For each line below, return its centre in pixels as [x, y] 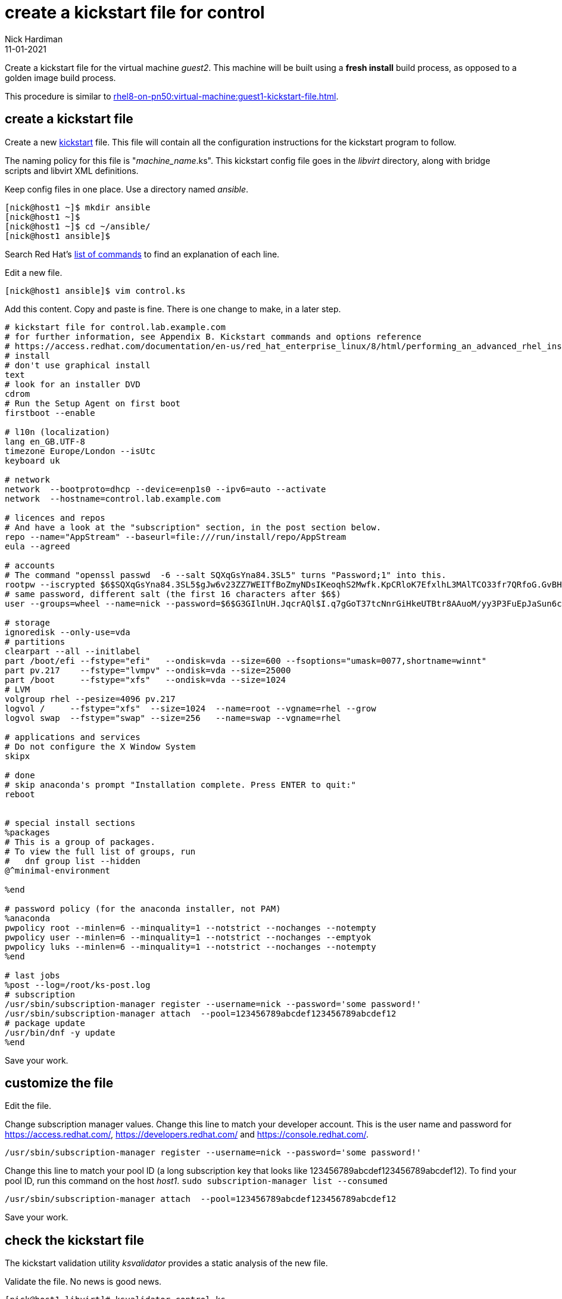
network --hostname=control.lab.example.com [113, 498]
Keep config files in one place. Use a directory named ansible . [127, 189]
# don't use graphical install [78, 365]
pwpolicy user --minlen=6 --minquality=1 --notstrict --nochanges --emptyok [188, 937]
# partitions [35, 641]
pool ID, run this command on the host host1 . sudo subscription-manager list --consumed [196, 1181]
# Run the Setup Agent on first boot [93, 403]
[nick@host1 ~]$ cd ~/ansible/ [78, 226]
